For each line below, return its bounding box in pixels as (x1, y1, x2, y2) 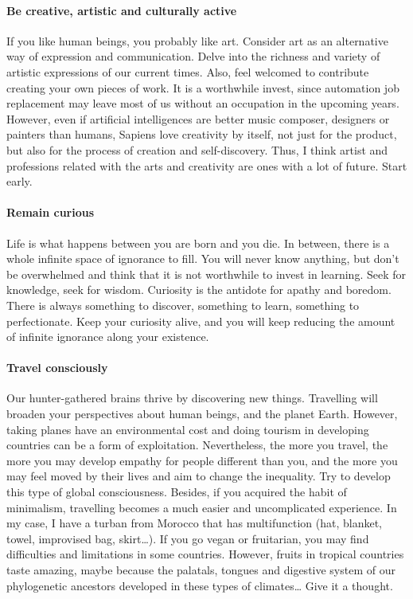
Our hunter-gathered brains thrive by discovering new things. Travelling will (6, 390, 378, 406)
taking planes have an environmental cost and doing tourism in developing (6, 421, 369, 437)
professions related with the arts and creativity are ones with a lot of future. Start (6, 157, 407, 174)
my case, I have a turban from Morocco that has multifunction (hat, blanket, (6, 515, 383, 531)
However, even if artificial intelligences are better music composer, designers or (6, 110, 390, 127)
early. (6, 173, 33, 190)
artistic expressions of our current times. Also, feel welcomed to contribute (6, 63, 369, 80)
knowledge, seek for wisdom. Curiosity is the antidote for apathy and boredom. (6, 281, 392, 298)
